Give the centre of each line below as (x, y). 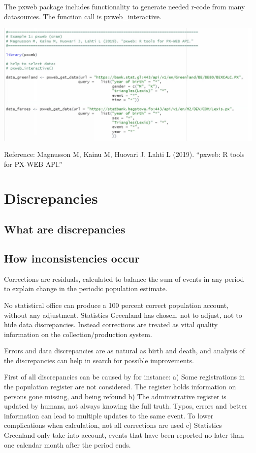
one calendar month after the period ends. (67, 444)
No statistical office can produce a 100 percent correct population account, (116, 305)
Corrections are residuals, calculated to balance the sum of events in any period (124, 279)
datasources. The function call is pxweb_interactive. (83, 16)
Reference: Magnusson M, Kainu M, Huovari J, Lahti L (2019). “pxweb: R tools (124, 154)
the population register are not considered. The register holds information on (120, 387)
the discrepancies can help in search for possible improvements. (99, 360)
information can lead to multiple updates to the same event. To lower (109, 415)
